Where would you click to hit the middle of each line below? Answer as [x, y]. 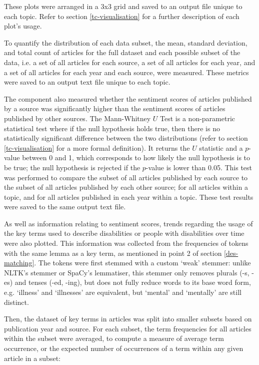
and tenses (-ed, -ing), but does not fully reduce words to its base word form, [133, 282]
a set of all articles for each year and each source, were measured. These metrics [126, 72]
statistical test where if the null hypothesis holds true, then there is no [112, 128]
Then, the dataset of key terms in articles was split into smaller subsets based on [128, 319]
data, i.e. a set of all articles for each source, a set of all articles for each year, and [130, 62]
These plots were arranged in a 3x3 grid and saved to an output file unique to [123, 6]
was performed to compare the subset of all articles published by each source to [126, 177]
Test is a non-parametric [198, 118]
